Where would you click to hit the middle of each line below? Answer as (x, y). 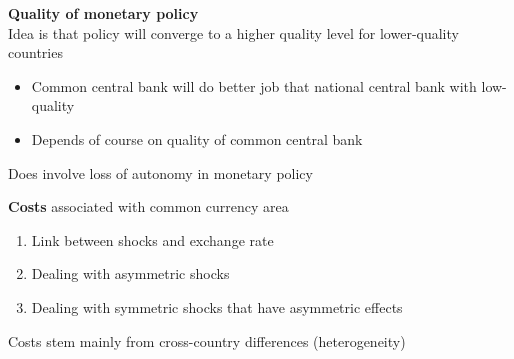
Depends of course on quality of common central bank (197, 138)
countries (35, 52)
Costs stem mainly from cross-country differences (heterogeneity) (207, 340)
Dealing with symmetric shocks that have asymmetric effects (217, 306)
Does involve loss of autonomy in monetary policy (160, 172)
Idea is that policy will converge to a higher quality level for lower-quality (233, 32)
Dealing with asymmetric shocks (130, 273)
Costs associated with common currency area (148, 206)
